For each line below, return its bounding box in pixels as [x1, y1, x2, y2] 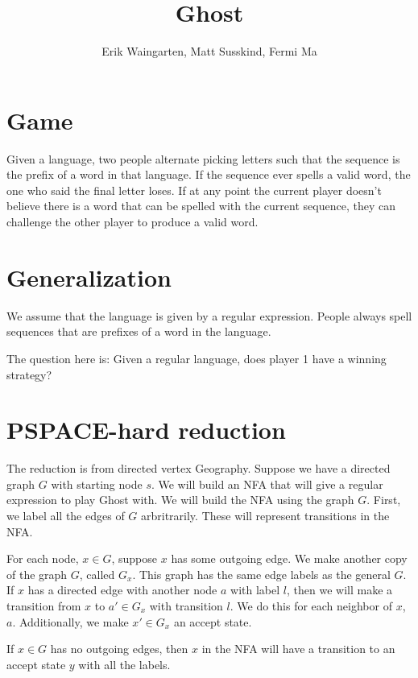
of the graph [6, 565, 68, 582]
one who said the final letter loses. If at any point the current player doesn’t [6, 181, 382, 198]
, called [79, 565, 115, 582]
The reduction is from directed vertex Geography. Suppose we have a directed [6, 460, 391, 477]
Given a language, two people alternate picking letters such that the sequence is [6, 150, 400, 167]
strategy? [6, 366, 52, 382]
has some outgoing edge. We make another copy [171, 550, 408, 567]
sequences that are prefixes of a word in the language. [6, 323, 271, 340]
